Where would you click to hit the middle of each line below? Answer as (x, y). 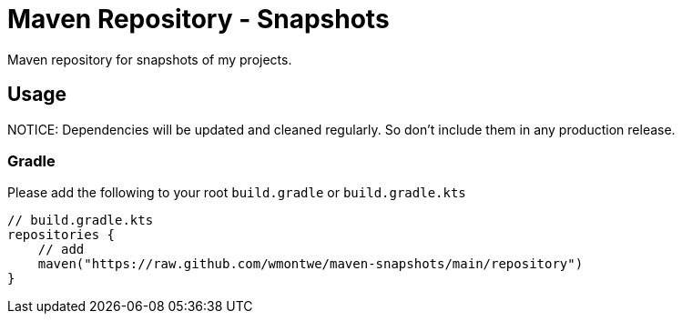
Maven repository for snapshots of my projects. (150, 59)
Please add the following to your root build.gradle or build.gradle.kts (237, 193)
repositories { (61, 235)
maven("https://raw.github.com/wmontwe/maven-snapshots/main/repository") (310, 264)
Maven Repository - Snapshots (198, 19)
